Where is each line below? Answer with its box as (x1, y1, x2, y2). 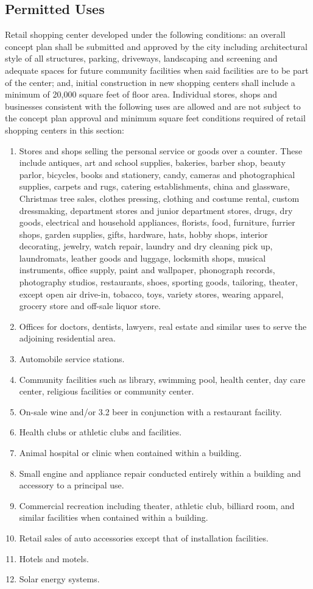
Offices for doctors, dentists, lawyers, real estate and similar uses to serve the (19, 319, 307, 332)
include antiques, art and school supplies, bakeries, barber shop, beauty (19, 156, 286, 169)
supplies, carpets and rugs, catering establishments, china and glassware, (19, 180, 290, 193)
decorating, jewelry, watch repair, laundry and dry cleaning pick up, (19, 240, 273, 252)
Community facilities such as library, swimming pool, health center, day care (19, 373, 306, 385)
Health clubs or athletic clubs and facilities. (19, 426, 182, 438)
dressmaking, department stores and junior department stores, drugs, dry (19, 204, 293, 216)
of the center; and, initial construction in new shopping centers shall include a (5, 76, 295, 88)
